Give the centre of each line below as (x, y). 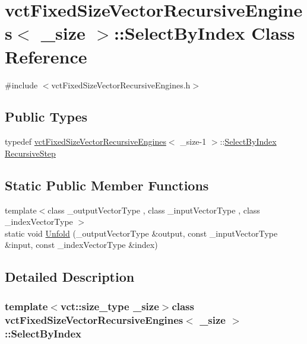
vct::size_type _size (110, 306)
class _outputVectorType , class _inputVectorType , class (154, 210)
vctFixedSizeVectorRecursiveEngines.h (121, 85)
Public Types (46, 117)
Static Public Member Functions (107, 185)
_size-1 (193, 141)
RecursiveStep (30, 153)
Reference (46, 56)
